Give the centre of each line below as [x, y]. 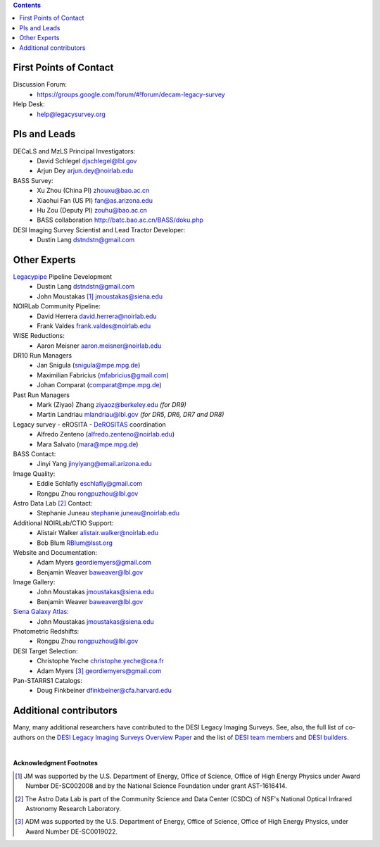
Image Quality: [34, 473]
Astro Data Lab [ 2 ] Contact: [53, 503]
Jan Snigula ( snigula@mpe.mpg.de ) [89, 365]
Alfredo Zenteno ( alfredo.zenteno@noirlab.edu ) [106, 434]
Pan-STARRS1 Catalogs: [47, 680]
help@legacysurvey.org [71, 114]
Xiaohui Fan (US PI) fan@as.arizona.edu [95, 200]
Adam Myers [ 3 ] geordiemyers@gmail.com [99, 671]
